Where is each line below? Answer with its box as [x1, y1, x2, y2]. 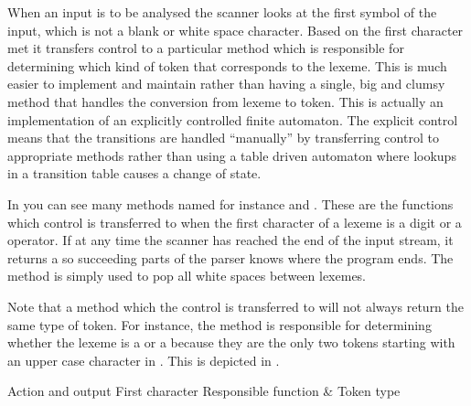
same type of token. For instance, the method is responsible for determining [7, 315, 432, 334]
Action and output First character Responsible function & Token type [7, 381, 401, 401]
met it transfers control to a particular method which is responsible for [7, 38, 404, 58]
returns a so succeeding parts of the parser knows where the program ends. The [7, 248, 454, 267]
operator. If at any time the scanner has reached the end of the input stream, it [7, 230, 454, 250]
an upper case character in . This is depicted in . [7, 350, 280, 369]
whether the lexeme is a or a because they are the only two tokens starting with [7, 333, 455, 352]
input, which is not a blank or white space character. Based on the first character [7, 20, 464, 39]
